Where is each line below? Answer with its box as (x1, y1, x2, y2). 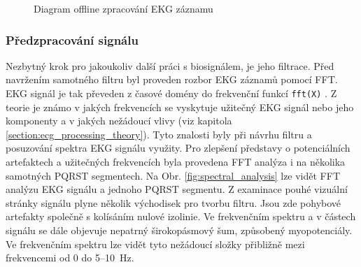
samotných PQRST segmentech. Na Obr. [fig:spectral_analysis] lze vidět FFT (6, 168, 341, 182)
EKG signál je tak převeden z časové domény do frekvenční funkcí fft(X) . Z (6, 86, 337, 100)
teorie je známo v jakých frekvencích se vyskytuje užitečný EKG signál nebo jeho (6, 99, 354, 114)
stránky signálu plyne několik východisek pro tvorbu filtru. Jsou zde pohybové (6, 195, 341, 210)
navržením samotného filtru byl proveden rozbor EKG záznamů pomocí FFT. (6, 72, 338, 87)
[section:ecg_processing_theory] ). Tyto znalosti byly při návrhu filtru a (6, 127, 312, 141)
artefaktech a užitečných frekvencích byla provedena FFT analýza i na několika (6, 154, 346, 169)
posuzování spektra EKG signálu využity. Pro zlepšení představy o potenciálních (6, 140, 351, 155)
